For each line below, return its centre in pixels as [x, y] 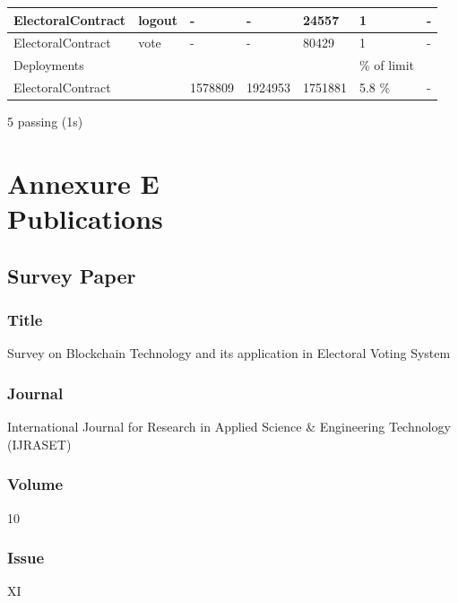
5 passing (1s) [45, 122]
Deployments [49, 65]
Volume [35, 484]
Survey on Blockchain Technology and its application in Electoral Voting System [229, 353]
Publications [85, 218]
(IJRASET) [39, 444]
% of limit [387, 65]
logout [158, 19]
